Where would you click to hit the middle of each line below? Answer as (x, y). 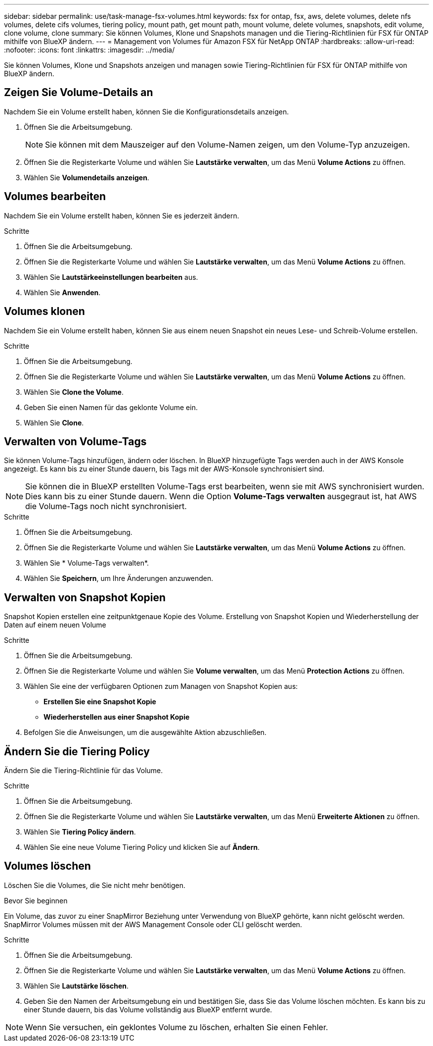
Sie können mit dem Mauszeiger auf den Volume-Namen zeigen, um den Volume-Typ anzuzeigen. (228, 144)
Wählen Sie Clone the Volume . (74, 392)
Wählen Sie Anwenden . (62, 292)
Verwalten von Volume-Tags (75, 441)
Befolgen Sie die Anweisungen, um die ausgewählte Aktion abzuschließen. (145, 732)
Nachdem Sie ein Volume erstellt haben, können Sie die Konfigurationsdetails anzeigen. (147, 111)
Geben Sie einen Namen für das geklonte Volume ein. (111, 407)
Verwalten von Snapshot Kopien (85, 597)
